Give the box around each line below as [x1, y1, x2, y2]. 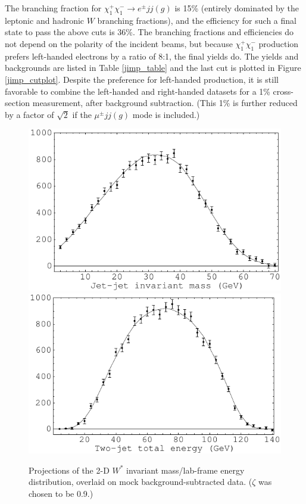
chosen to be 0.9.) [29, 487, 93, 499]
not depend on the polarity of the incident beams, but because [5, 37, 233, 49]
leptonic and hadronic [5, 14, 85, 26]
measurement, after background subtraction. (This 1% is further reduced [32, 97, 298, 109]
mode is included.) [132, 108, 200, 120]
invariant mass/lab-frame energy [126, 463, 245, 476]
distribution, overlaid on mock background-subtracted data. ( [29, 475, 252, 488]
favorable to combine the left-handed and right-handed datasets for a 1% [5, 85, 270, 97]
